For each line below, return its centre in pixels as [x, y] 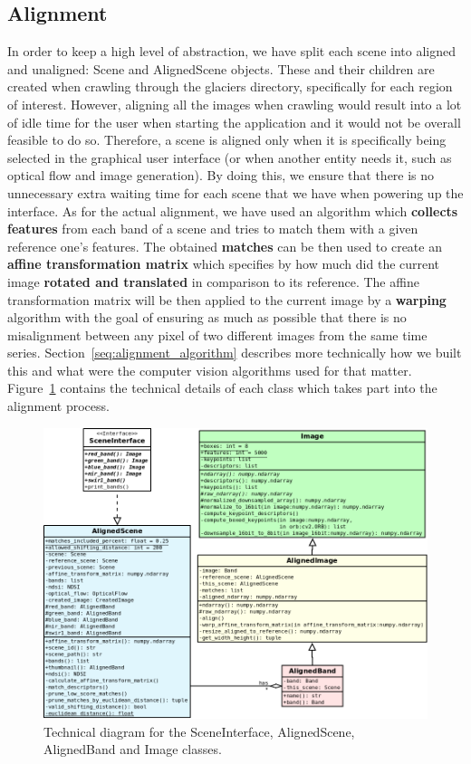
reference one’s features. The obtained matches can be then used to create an [225, 246]
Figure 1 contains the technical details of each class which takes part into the [222, 388]
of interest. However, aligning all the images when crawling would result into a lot [235, 104]
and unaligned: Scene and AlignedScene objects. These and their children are [221, 68]
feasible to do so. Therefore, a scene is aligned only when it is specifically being [227, 140]
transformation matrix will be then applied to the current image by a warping [227, 299]
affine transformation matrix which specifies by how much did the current [224, 264]
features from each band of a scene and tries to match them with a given [213, 229]
